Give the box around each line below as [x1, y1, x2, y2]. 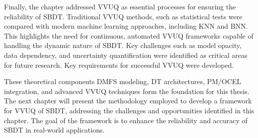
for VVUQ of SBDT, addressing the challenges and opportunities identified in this [4, 105, 255, 115]
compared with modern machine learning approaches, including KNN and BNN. [4, 21, 248, 31]
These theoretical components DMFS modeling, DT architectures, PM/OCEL [4, 76, 242, 87]
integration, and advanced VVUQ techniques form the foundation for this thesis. [4, 86, 250, 96]
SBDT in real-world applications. [4, 125, 105, 135]
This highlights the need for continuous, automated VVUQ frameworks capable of [4, 30, 254, 41]
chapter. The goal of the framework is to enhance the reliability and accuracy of [4, 115, 248, 125]
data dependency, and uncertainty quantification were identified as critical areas [4, 49, 248, 60]
